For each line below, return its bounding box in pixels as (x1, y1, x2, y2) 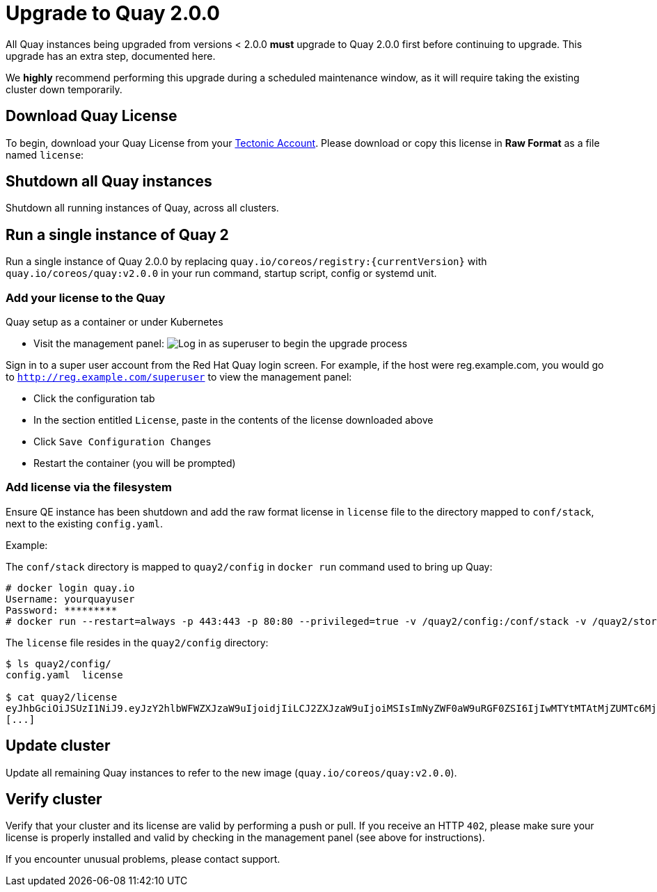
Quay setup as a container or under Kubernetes (6, 316, 223, 328)
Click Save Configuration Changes (33, 436, 212, 448)
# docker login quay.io (6, 582, 135, 594)
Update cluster (6, 737, 111, 755)
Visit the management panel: (33, 337, 164, 350)
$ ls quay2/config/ (6, 658, 111, 669)
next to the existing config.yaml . (6, 517, 164, 529)
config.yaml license (6, 669, 123, 680)
